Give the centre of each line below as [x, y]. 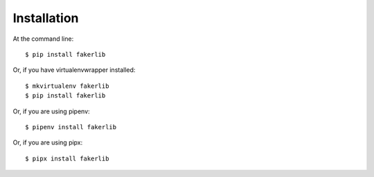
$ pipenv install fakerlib [71, 127]
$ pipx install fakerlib [67, 158]
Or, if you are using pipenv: [51, 111]
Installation [46, 18]
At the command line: [43, 39]
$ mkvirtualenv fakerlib [67, 86]
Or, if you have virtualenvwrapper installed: [74, 70]
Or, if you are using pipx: [48, 142]
